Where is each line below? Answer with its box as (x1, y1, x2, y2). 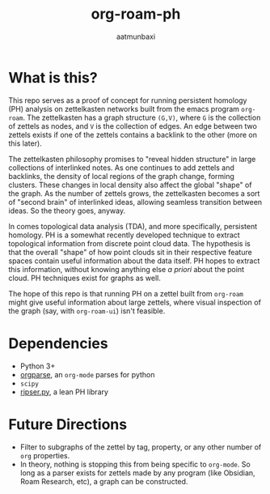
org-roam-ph (91, 5, 181, 23)
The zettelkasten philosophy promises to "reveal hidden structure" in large (8, 154, 256, 164)
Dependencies (8, 334, 108, 352)
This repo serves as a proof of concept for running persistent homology (8, 95, 247, 105)
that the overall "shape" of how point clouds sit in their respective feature (8, 247, 252, 257)
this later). (8, 138, 42, 148)
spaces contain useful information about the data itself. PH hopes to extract (8, 256, 260, 266)
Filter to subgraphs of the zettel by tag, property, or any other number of (19, 442, 262, 452)
